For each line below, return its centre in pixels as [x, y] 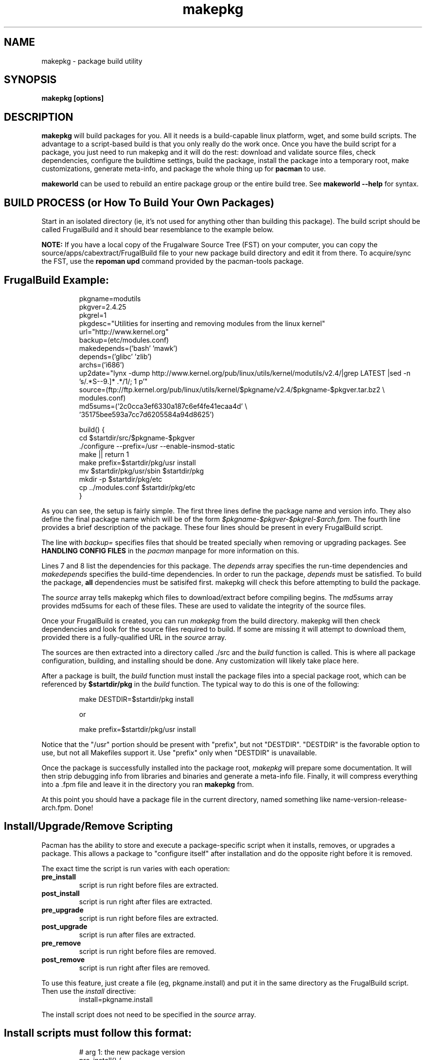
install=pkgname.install [116, 999]
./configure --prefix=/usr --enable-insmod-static [157, 446]
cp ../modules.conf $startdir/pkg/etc [137, 487]
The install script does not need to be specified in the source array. [149, 1014]
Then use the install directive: [89, 991]
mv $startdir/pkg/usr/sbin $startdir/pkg [142, 471]
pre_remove [61, 943]
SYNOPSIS [30, 80]
